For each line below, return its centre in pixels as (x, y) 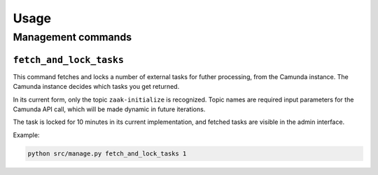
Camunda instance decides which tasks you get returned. (96, 87)
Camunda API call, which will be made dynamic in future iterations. (109, 109)
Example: (26, 135)
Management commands (72, 37)
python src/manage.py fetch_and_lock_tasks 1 (107, 153)
